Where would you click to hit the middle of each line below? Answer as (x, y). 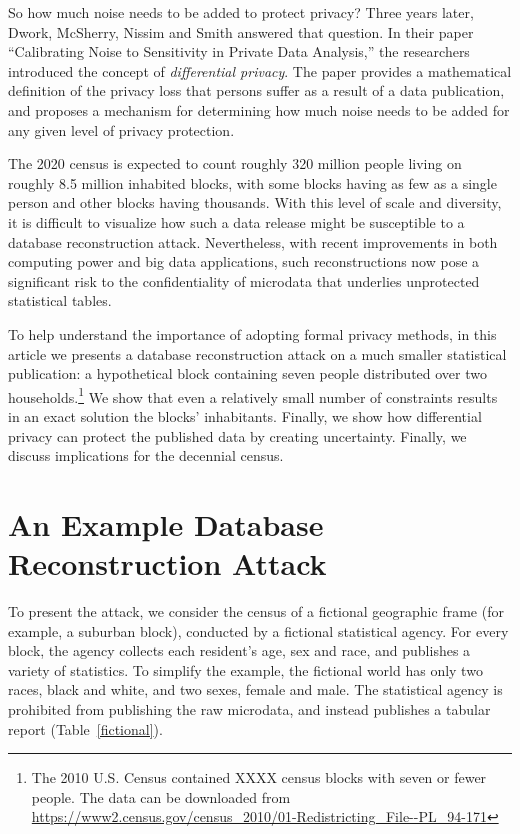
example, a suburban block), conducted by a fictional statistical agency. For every (258, 630)
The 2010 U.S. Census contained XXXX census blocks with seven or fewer (259, 777)
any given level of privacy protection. (121, 129)
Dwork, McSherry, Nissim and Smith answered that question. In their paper (241, 31)
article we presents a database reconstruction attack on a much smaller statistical (257, 353)
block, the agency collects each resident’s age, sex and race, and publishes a (239, 650)
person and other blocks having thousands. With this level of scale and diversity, (255, 202)
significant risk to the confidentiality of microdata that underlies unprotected (244, 280)
